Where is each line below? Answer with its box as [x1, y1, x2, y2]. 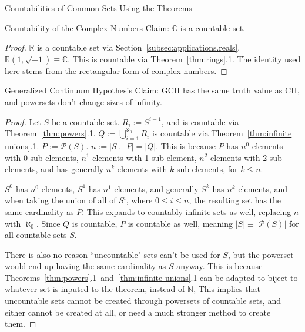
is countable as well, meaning [128, 217, 233, 229]
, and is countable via [161, 115, 239, 128]
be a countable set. [51, 115, 120, 128]
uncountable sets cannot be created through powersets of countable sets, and [5, 294, 281, 307]
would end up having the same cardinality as [5, 260, 166, 272]
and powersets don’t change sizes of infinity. [5, 95, 162, 108]
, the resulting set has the [189, 194, 281, 206]
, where [126, 194, 153, 206]
